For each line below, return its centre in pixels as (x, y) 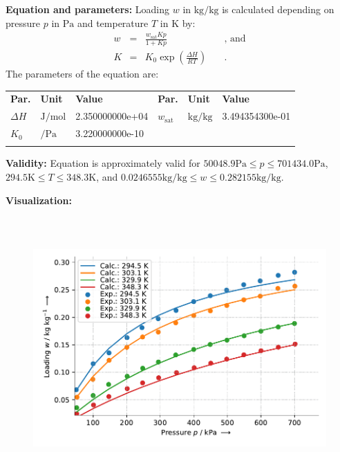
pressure (23, 22)
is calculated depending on (278, 9)
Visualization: (39, 200)
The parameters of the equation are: (82, 74)
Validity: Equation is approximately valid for (103, 163)
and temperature (113, 22)
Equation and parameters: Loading (88, 9)
